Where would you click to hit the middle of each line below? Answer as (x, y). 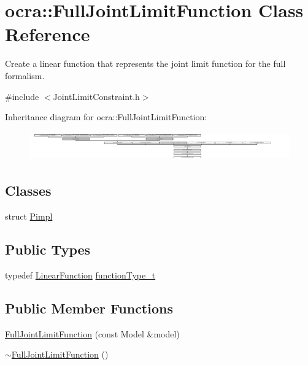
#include (22, 96)
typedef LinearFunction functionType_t (80, 275)
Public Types (48, 249)
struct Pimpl (29, 216)
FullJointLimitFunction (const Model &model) (92, 333)
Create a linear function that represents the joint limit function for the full (145, 63)
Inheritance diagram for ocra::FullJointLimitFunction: (106, 117)
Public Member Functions (89, 308)
